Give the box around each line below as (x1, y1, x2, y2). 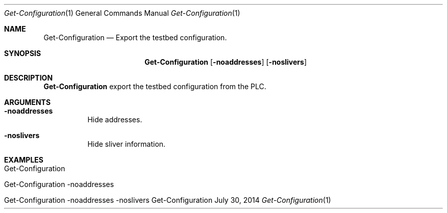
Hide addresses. (87, 115, 142, 124)
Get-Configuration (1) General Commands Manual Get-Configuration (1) (4, 9, 240, 17)
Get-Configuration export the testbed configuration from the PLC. (43, 82, 266, 91)
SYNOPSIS (4, 49, 41, 58)
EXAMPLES (4, 155, 43, 164)
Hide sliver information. (87, 140, 166, 148)
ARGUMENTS (4, 98, 51, 107)
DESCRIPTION (4, 73, 53, 82)
